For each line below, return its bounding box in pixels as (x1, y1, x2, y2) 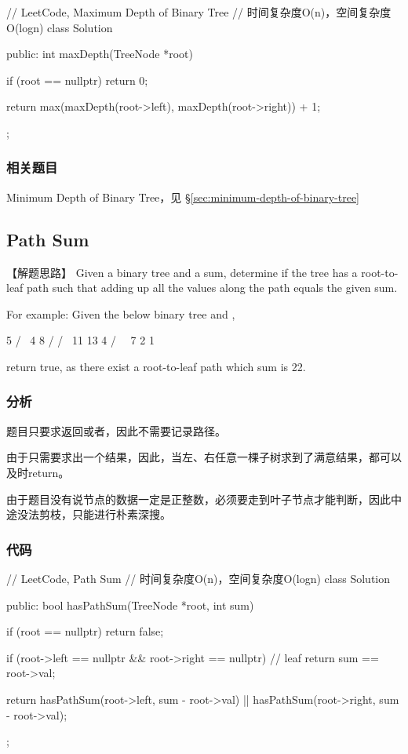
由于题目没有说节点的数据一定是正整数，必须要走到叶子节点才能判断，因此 (6, 490, 391, 507)
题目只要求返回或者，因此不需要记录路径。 (6, 422, 226, 439)
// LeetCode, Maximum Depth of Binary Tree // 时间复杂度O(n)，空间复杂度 (6, 4, 392, 20)
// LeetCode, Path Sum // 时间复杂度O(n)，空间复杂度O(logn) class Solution (6, 570, 391, 586)
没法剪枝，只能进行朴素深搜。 (16, 506, 171, 523)
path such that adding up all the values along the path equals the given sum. (27, 279, 398, 296)
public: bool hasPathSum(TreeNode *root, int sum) (6, 596, 254, 613)
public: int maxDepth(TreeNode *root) (6, 46, 193, 62)
